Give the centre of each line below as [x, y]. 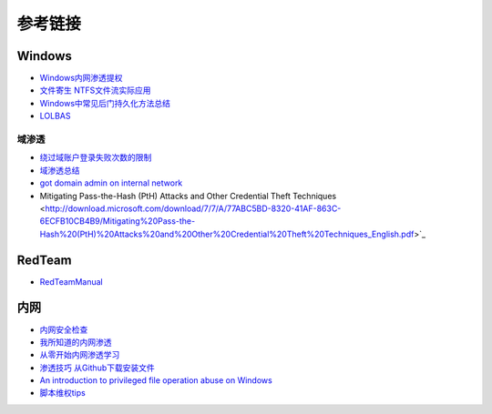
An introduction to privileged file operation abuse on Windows [156, 380]
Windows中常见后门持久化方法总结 [105, 103]
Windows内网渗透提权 [81, 78]
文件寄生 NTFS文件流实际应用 [95, 90]
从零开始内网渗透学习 [80, 355]
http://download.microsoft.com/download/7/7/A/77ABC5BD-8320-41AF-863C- [193, 208]
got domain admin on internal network [111, 183]
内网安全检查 [64, 329]
